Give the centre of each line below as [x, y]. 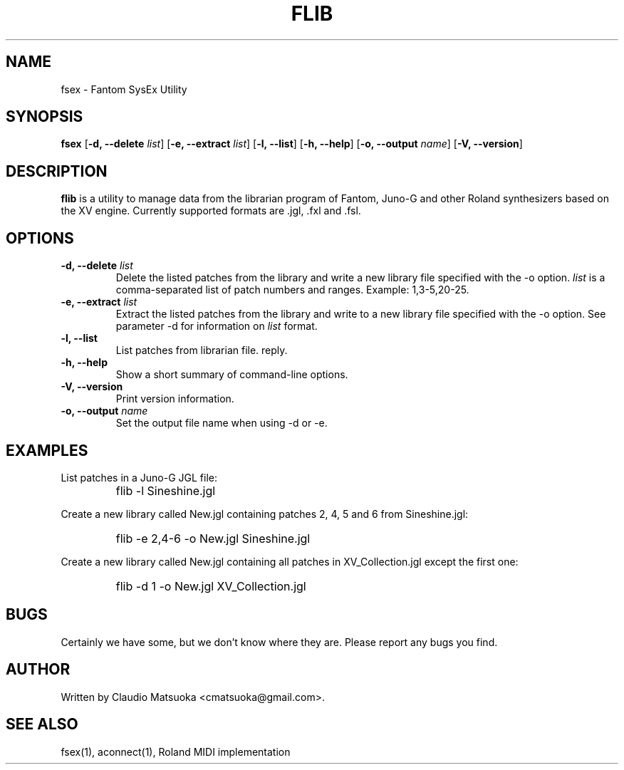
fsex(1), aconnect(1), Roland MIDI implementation [176, 751]
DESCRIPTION [57, 171]
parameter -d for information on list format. [217, 326]
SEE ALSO [42, 724]
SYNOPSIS [45, 117]
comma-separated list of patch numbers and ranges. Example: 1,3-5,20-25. [292, 290]
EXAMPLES [47, 450]
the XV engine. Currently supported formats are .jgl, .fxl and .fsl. [211, 211]
